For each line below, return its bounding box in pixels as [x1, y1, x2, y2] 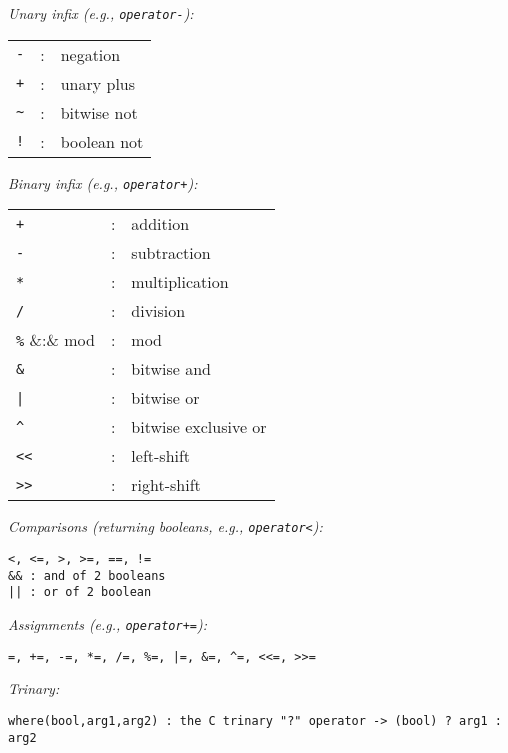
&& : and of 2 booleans [8, 568, 166, 583]
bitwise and [131, 357, 211, 381]
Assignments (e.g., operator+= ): [8, 613, 208, 634]
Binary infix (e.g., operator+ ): [8, 172, 198, 193]
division [131, 299, 186, 323]
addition [131, 212, 190, 236]
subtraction [131, 241, 211, 265]
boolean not [60, 129, 144, 153]
